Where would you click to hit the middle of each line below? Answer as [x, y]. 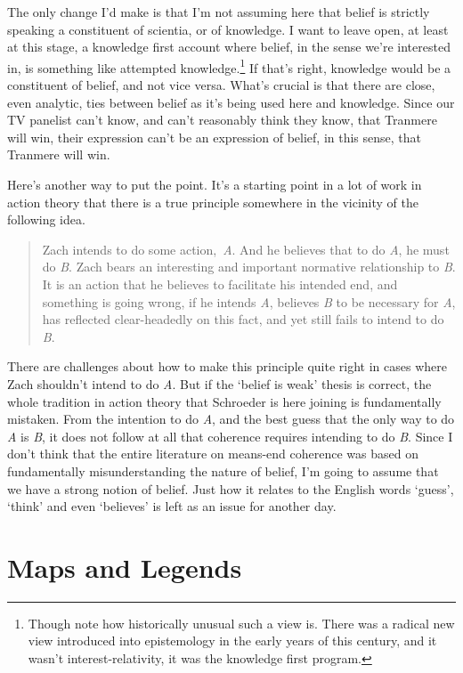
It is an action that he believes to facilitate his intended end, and [220, 284]
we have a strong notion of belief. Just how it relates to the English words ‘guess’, [231, 488]
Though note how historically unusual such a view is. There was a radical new [241, 623]
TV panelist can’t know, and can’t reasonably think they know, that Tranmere [222, 120]
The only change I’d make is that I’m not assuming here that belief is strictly [219, 12]
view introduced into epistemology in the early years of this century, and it [232, 641]
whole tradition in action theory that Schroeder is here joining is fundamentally [224, 401]
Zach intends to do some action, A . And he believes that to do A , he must [246, 249]
